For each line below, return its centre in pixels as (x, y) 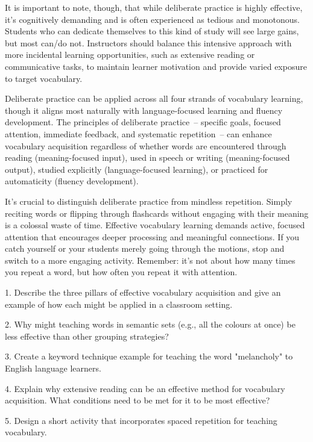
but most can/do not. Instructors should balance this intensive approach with (148, 42)
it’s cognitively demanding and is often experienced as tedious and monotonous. (152, 19)
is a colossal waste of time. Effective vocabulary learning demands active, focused (155, 225)
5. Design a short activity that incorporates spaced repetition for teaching (141, 420)
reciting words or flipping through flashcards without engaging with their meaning (157, 213)
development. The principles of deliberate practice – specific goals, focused (143, 122)
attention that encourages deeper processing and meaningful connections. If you (152, 236)
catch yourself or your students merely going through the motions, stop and (145, 248)
